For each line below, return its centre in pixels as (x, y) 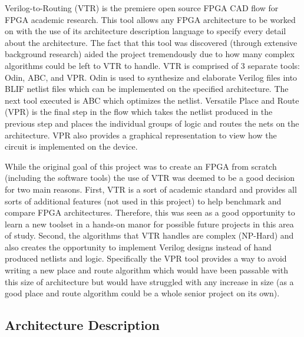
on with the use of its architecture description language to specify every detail (146, 31)
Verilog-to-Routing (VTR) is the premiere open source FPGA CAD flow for (142, 8)
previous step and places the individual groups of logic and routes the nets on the (152, 123)
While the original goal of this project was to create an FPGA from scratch (141, 166)
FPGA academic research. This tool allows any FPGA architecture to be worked (150, 19)
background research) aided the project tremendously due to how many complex (150, 54)
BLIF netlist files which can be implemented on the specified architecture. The (147, 89)
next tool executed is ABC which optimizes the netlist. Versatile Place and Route (152, 100)
